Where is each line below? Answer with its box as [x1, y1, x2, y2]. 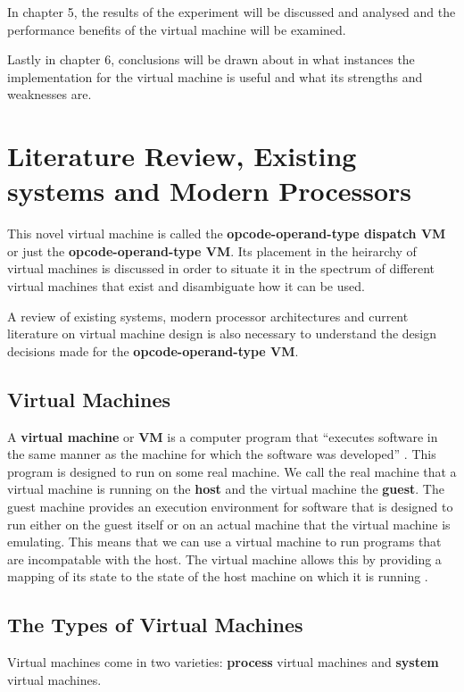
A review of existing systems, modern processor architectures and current [7, 306, 409, 325]
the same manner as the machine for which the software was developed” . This [7, 445, 436, 463]
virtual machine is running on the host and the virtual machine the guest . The [7, 479, 444, 498]
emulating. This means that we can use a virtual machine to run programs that [7, 532, 442, 551]
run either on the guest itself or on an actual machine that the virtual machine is [7, 514, 451, 533]
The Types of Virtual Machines [7, 611, 303, 638]
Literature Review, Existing [7, 138, 357, 174]
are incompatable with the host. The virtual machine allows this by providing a [7, 549, 442, 568]
